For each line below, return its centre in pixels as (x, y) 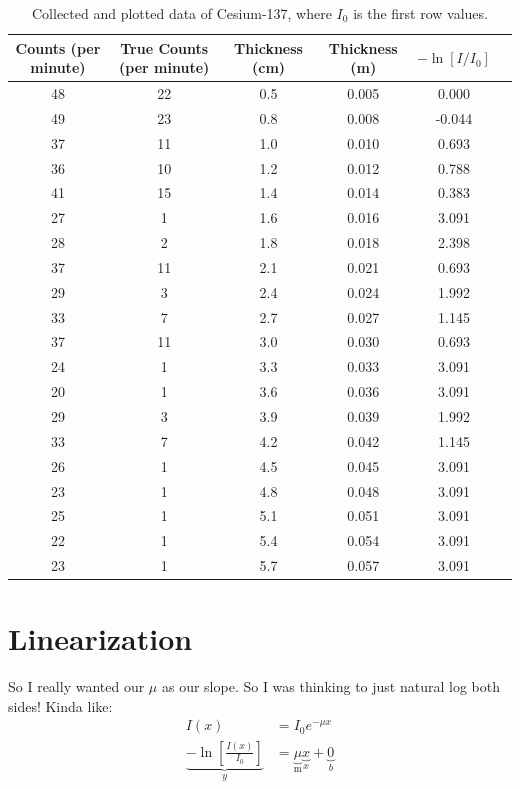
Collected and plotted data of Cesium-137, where (182, 13)
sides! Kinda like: (60, 705)
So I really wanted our (76, 686)
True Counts (164, 47)
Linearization (100, 638)
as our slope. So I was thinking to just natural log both (330, 686)
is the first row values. (420, 13)
